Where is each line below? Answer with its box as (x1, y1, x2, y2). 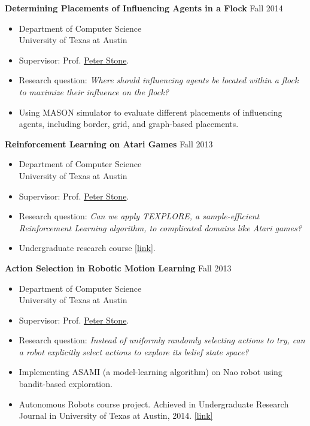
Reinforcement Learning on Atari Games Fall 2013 (5, 137, 213, 150)
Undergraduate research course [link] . (19, 241, 156, 254)
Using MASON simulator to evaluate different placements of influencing (19, 105, 282, 118)
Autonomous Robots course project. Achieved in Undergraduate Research (19, 397, 289, 410)
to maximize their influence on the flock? (19, 85, 169, 98)
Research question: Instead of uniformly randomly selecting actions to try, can (19, 334, 305, 346)
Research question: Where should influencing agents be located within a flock (19, 74, 299, 86)
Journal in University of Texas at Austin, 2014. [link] (19, 409, 213, 422)
